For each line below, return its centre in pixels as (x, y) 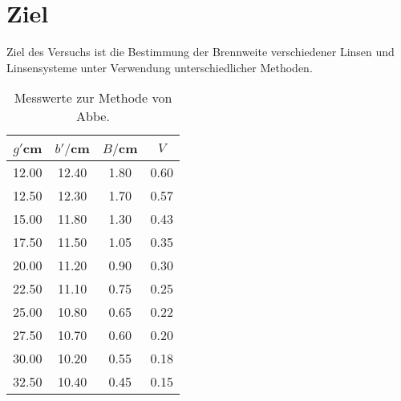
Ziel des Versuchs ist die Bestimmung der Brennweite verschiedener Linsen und (200, 52)
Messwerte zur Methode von (93, 98)
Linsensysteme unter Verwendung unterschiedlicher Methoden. (160, 67)
